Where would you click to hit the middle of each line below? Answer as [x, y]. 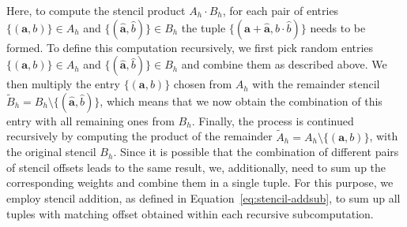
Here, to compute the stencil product [96, 10]
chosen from [203, 84]
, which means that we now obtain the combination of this [241, 100]
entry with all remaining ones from [90, 120]
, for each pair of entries [281, 10]
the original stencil [51, 152]
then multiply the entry [63, 84]
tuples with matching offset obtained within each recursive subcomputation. [190, 213]
